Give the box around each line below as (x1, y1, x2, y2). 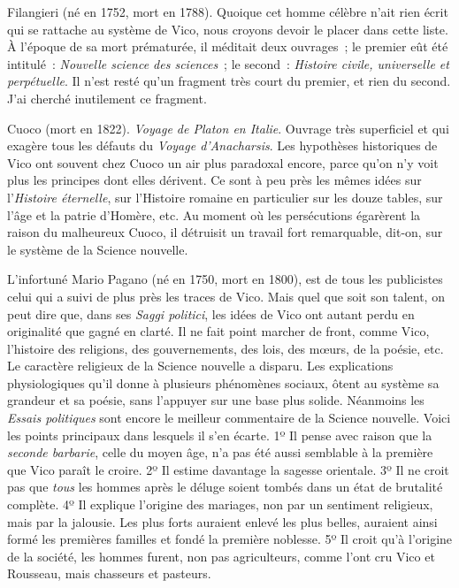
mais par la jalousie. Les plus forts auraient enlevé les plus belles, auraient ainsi (7, 512, 438, 531)
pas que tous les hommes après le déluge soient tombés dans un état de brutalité (7, 477, 443, 496)
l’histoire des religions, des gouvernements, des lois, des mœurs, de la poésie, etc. (7, 339, 444, 357)
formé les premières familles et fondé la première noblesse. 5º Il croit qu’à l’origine (7, 530, 453, 548)
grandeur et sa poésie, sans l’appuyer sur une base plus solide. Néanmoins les (7, 391, 425, 409)
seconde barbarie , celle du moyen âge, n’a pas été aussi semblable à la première (7, 443, 433, 462)
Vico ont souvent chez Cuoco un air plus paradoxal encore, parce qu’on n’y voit (7, 153, 439, 172)
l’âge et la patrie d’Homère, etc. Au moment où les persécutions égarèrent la (7, 205, 421, 224)
